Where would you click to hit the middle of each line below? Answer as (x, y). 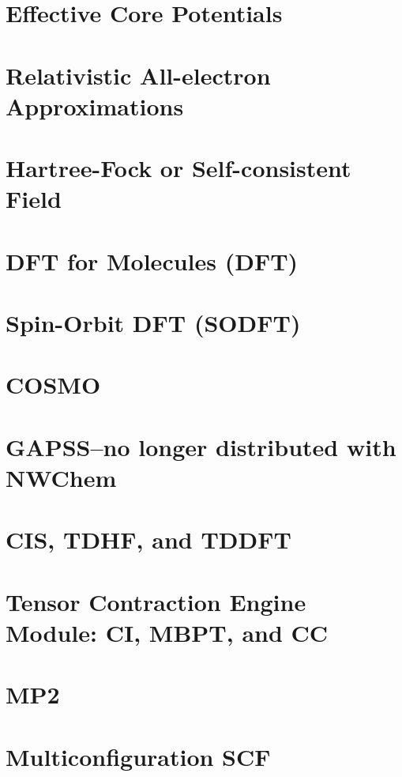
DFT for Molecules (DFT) (152, 260)
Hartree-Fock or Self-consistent (178, 168)
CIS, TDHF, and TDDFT (148, 539)
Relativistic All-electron (138, 75)
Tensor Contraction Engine (156, 601)
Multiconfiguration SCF (138, 756)
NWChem (61, 477)
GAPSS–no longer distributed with (201, 446)
